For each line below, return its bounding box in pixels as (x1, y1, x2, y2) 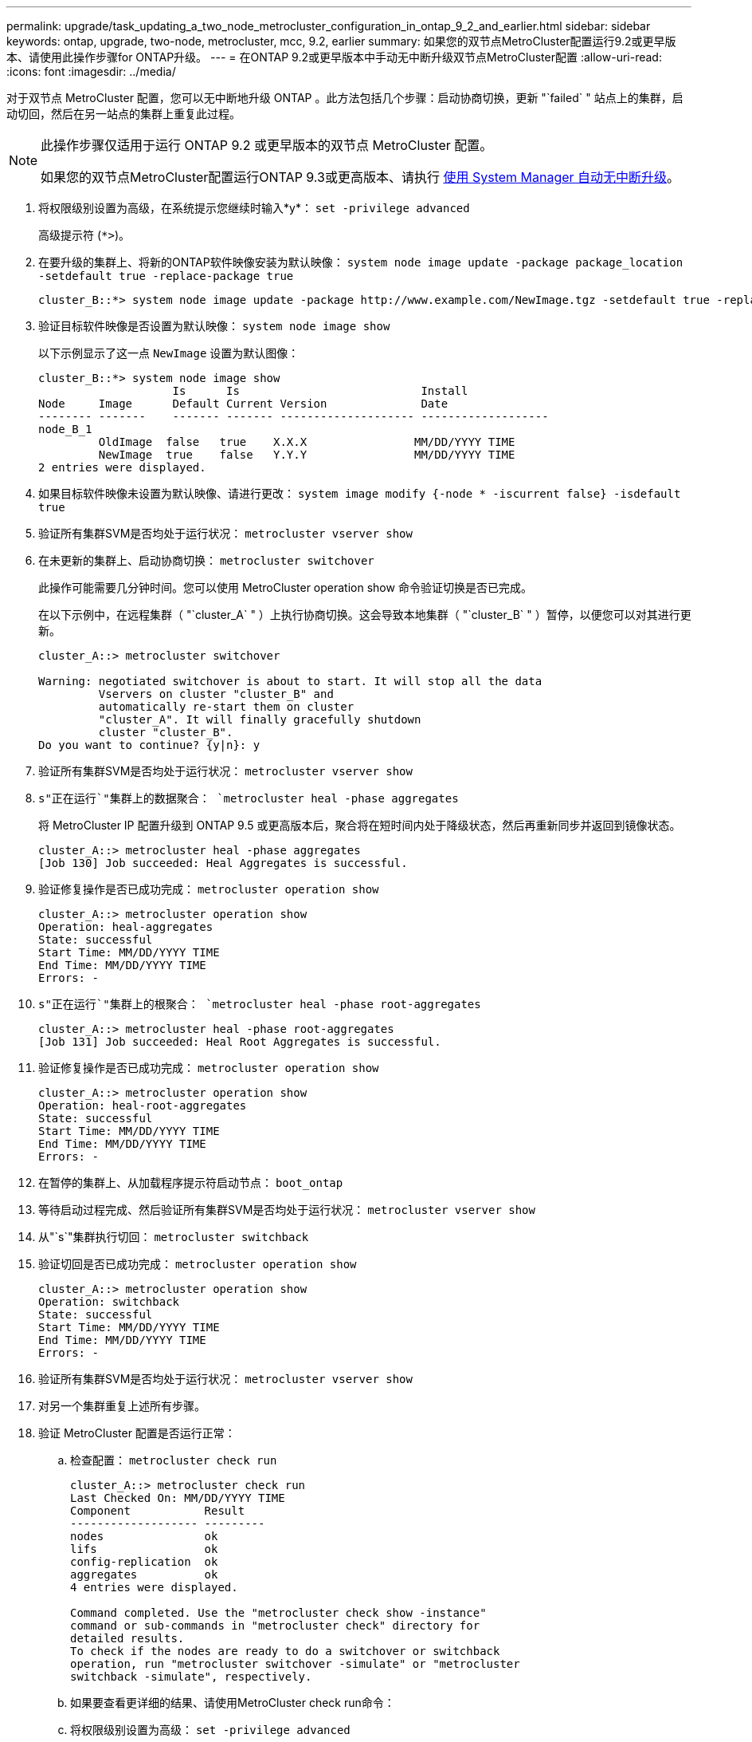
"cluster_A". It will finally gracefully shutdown (98, 713, 421, 726)
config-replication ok (70, 1555, 218, 1568)
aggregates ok (70, 1568, 218, 1581)
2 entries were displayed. (38, 461, 206, 474)
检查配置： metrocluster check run (70, 1453, 277, 1467)
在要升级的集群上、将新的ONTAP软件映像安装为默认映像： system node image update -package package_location (38, 255, 683, 269)
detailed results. (70, 1632, 185, 1645)
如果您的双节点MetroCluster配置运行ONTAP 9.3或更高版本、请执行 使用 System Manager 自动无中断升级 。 (41, 169, 680, 185)
